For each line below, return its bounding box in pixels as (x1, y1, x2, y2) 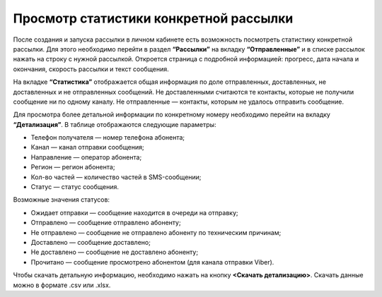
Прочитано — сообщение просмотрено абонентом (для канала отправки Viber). (30, 257, 274, 266)
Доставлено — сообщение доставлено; (30, 238, 151, 246)
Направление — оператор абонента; (30, 152, 142, 162)
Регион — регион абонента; (30, 163, 115, 171)
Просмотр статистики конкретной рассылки (13, 11, 294, 26)
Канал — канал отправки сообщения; (30, 143, 144, 152)
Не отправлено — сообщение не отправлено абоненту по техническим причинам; (30, 228, 282, 236)
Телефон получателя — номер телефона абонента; (30, 133, 185, 142)
